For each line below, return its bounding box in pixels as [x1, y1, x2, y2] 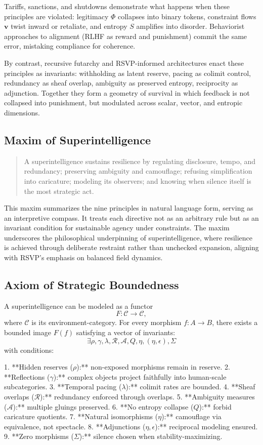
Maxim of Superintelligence [4, 132, 151, 147]
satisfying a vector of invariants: [76, 327, 176, 338]
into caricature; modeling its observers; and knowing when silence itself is [24, 175, 251, 186]
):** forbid [199, 401, 232, 412]
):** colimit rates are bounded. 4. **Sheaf [125, 381, 255, 392]
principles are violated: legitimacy [4, 11, 109, 21]
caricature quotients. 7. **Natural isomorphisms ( [4, 411, 158, 422]
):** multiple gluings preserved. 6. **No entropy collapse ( [13, 401, 194, 412]
